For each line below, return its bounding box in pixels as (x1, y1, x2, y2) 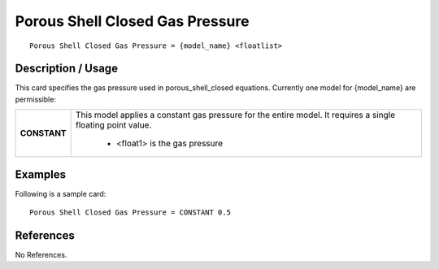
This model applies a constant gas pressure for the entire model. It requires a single (76, 110, 396, 121)
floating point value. (76, 119, 152, 131)
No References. (15, 250, 67, 260)
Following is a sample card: (15, 189, 106, 198)
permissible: (15, 94, 57, 104)
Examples (15, 167, 67, 181)
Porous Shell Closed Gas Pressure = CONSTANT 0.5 (29, 208, 232, 217)
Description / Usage (15, 62, 118, 76)
